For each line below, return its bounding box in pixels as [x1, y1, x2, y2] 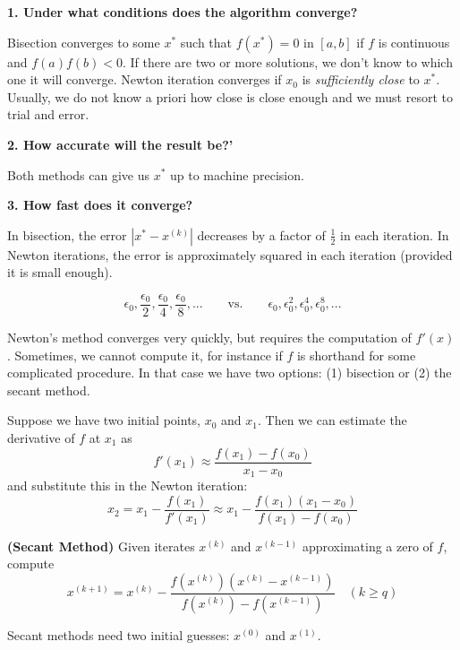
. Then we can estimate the [257, 411, 407, 429]
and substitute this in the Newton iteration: [7, 476, 248, 495]
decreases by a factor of [197, 225, 326, 244]
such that [180, 32, 233, 51]
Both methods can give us [7, 165, 149, 184]
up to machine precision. [170, 165, 304, 184]
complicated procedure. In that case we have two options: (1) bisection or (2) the [7, 363, 452, 382]
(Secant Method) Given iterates [7, 536, 195, 555]
